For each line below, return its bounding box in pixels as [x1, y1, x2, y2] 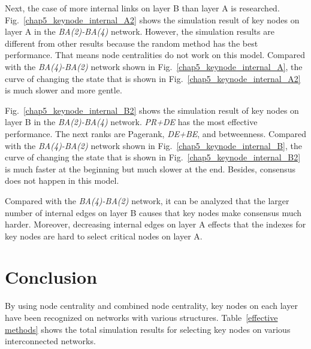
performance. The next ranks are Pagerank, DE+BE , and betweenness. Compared [5, 127, 307, 139]
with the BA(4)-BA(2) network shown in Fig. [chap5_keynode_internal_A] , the [5, 60, 303, 72]
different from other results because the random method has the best [5, 37, 258, 49]
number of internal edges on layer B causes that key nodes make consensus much [5, 206, 302, 218]
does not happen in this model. [5, 174, 119, 187]
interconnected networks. [5, 335, 96, 347]
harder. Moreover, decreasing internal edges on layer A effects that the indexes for [5, 218, 306, 230]
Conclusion [5, 265, 98, 289]
